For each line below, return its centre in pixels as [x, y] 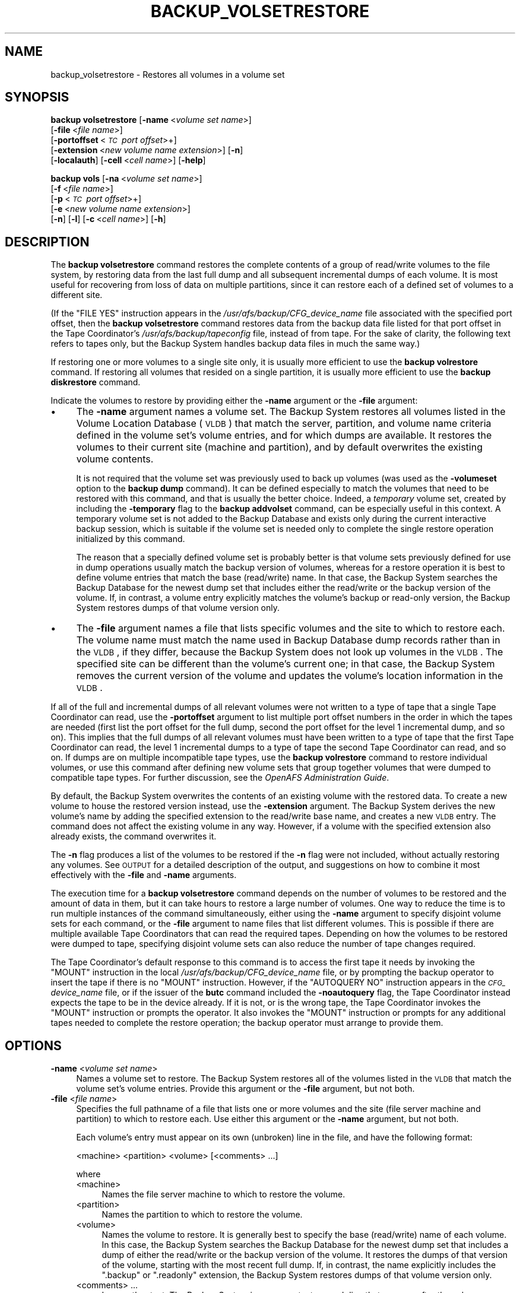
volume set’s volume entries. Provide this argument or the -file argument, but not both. [245, 1089]
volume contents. [115, 459]
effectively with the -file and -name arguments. [144, 875]
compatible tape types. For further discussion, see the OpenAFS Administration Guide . [220, 778]
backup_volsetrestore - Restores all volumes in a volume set [168, 74]
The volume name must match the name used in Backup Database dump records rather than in [288, 640]
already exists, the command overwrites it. [134, 836]
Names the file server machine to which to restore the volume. [223, 1194]
